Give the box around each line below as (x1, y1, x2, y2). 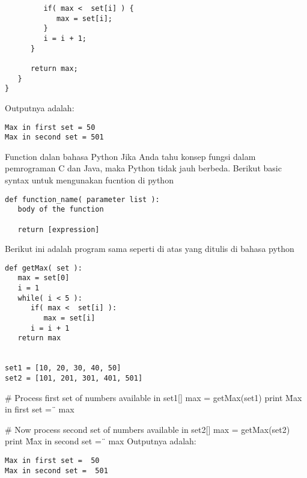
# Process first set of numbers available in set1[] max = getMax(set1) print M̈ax (5, 391, 302, 403)
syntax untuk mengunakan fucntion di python (5, 174, 174, 186)
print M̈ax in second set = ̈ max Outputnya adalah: (5, 435, 196, 447)
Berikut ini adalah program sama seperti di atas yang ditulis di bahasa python (5, 242, 294, 255)
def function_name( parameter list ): (5, 195, 160, 204)
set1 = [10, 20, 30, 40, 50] (5, 364, 121, 373)
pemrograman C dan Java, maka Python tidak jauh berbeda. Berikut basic (5, 162, 282, 174)
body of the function (17, 205, 104, 214)
